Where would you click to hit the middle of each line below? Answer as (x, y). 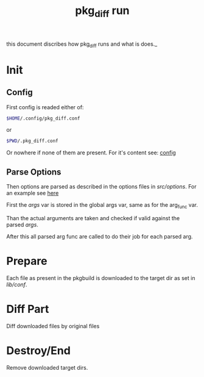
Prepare (27, 261)
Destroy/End (39, 351)
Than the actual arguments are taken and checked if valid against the (93, 218)
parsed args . (22, 224)
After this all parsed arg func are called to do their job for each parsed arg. (100, 236)
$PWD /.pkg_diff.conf (33, 141)
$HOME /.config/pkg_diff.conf (43, 118)
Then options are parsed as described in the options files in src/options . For (101, 187)
